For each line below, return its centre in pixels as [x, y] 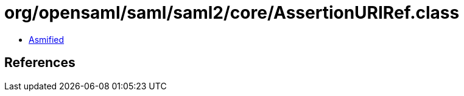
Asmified [47, 39]
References [40, 63]
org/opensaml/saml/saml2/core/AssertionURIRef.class [232, 13]
